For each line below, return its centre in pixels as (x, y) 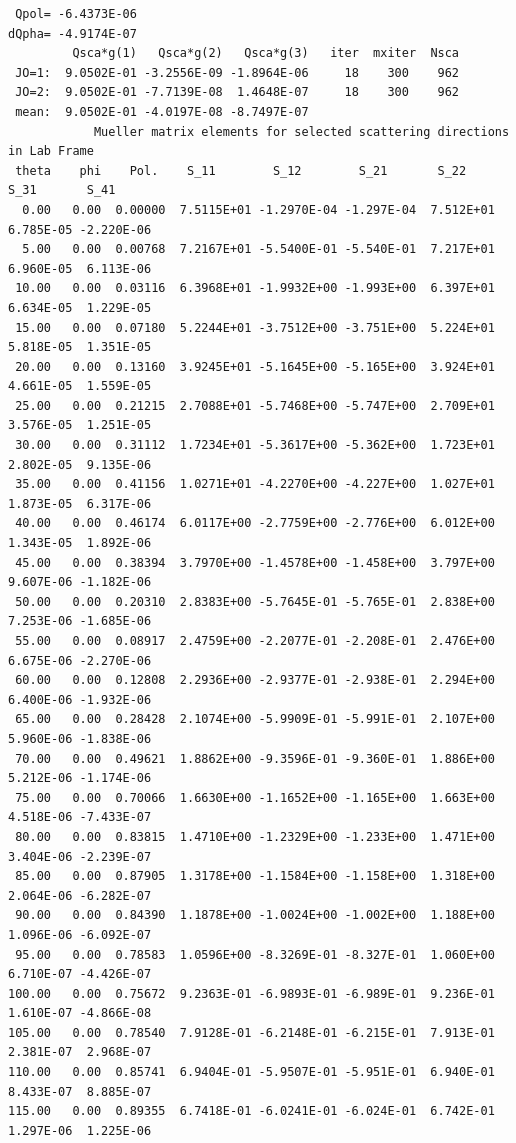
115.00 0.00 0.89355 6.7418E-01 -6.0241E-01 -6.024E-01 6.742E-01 (251, 1111)
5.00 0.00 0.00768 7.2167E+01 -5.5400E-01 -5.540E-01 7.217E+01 (258, 249)
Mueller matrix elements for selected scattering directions (301, 131)
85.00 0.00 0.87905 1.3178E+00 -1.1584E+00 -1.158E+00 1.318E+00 (255, 876)
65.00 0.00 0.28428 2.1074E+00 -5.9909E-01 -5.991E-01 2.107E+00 (255, 719)
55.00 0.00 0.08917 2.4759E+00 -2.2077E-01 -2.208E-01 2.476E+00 (255, 641)
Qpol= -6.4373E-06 (76, 14)
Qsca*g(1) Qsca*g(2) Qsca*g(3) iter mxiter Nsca (266, 53)
